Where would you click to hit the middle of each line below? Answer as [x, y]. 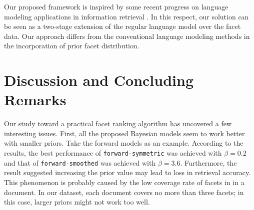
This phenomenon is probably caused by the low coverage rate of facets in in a [124, 182]
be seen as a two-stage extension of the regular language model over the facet [122, 26]
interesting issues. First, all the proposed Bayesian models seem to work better [124, 133]
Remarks [35, 100]
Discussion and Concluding [99, 80]
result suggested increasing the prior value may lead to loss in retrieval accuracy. [127, 172]
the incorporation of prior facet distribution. [72, 46]
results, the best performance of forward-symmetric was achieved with [113, 153]
